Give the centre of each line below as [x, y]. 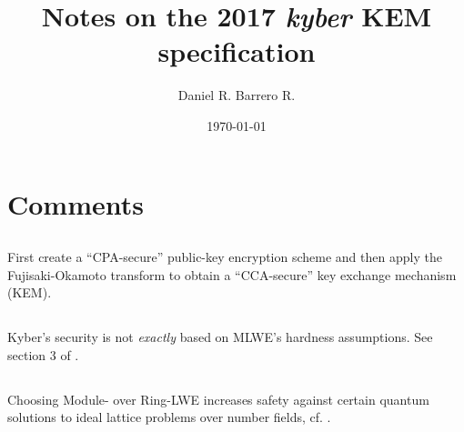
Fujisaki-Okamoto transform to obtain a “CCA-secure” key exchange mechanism [232, 274]
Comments [76, 203]
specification [237, 51]
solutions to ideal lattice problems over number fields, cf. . [169, 417]
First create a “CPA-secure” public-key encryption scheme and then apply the [225, 257]
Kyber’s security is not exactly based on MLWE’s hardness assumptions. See [220, 337]
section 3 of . [43, 354]
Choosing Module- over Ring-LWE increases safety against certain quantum [218, 399]
